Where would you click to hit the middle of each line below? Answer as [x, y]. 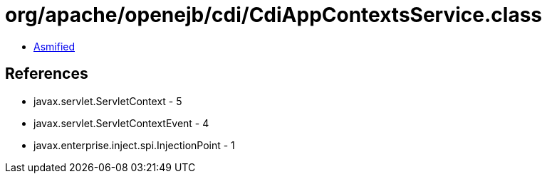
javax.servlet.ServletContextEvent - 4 [121, 123]
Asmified [54, 46]
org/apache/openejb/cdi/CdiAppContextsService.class [274, 15]
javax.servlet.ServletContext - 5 [108, 101]
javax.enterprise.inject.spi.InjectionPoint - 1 [134, 145]
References [47, 74]
